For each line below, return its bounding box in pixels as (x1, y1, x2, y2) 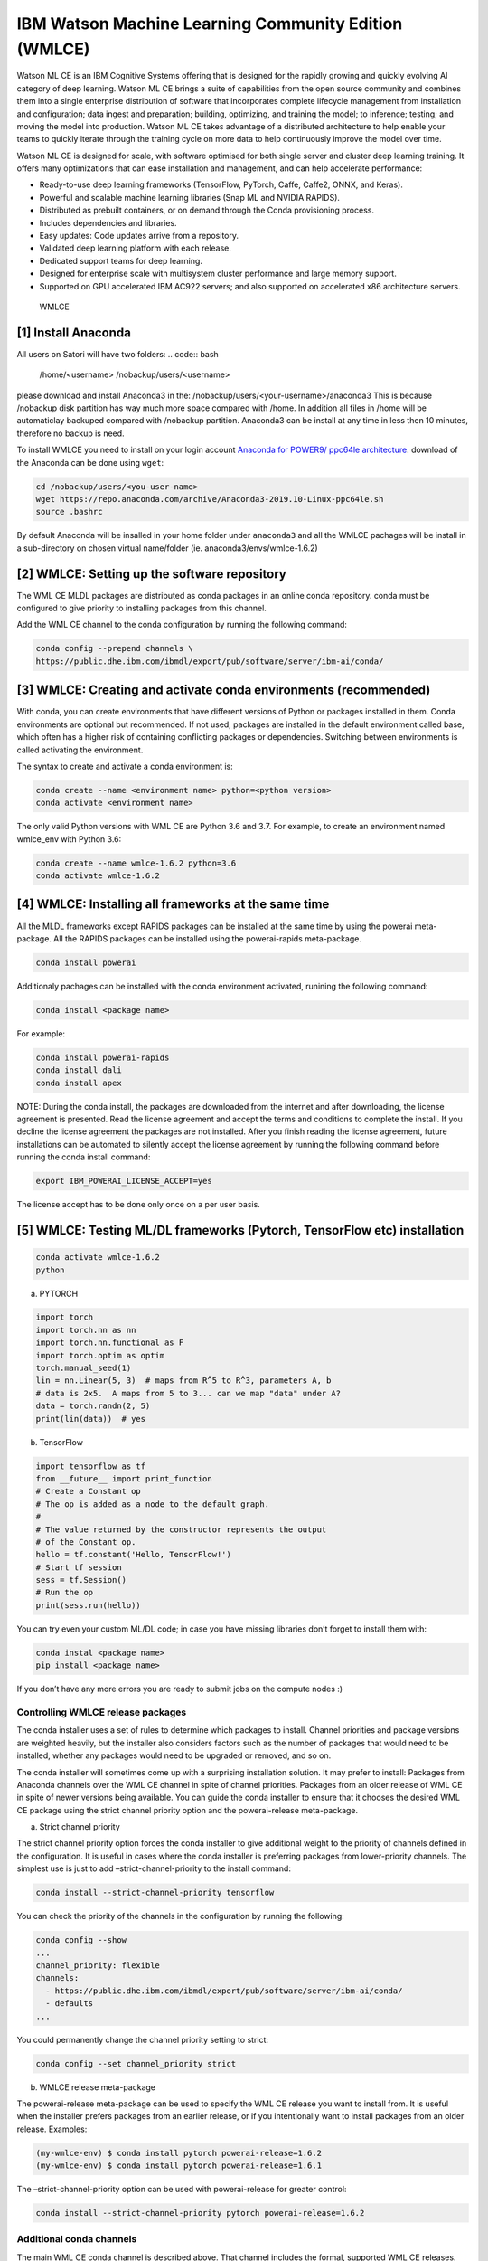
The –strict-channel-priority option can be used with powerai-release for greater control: (16, 2184, 347, 2195)
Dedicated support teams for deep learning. (39, 255, 203, 266)
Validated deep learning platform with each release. (39, 242, 232, 253)
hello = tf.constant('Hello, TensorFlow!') (35, 1549, 232, 1560)
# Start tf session (35, 1562, 122, 1573)
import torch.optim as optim (35, 1350, 165, 1360)
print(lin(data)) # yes (35, 1414, 146, 1424)
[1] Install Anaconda (16, 325, 131, 340)
